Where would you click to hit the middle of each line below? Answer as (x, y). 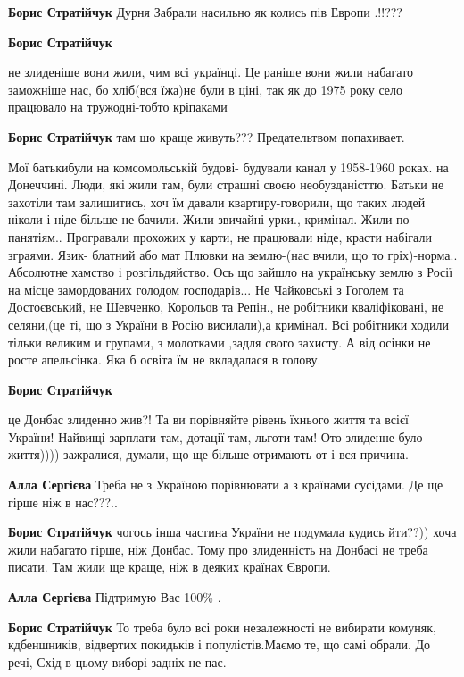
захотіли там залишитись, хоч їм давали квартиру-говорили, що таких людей (217, 201)
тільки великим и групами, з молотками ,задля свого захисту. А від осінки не (220, 342)
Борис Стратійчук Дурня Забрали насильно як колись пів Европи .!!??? (205, 12)
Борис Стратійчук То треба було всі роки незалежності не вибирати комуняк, (222, 627)
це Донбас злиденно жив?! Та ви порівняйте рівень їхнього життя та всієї (208, 419)
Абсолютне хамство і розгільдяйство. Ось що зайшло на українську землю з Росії (231, 272)
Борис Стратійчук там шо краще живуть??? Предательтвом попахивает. (207, 136)
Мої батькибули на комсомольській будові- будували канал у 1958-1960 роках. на (228, 167)
